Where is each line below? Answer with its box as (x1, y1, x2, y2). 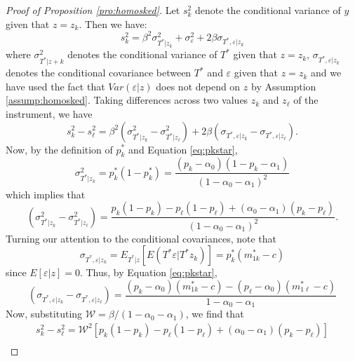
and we (310, 65, 342, 80)
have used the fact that (6, 79, 105, 93)
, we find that (185, 306, 244, 321)
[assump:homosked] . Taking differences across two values (6, 93, 248, 107)
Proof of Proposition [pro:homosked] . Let (6, 3, 180, 17)
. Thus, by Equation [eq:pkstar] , (79, 265, 217, 280)
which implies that (6, 186, 86, 201)
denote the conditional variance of (195, 3, 341, 17)
